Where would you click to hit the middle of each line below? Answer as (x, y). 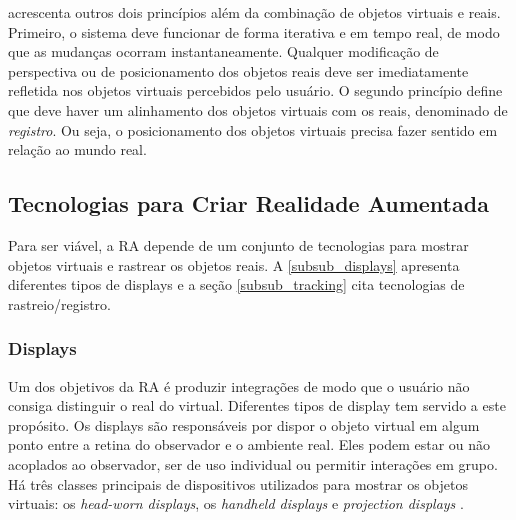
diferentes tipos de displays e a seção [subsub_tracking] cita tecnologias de (236, 284)
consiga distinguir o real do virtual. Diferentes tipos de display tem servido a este (257, 405)
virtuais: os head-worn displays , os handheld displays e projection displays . (236, 503)
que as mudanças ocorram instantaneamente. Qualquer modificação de (223, 51)
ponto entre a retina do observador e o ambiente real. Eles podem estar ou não (249, 444)
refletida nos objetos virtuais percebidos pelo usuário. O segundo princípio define (255, 90)
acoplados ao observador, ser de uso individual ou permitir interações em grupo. (253, 463)
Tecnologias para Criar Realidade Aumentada (248, 203)
